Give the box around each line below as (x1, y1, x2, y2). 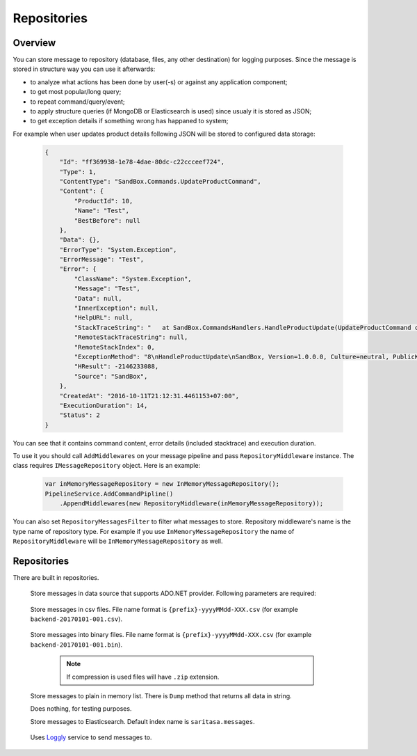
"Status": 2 (59, 411, 101, 419)
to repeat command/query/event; (30, 97, 125, 106)
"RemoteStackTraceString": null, (74, 333, 188, 341)
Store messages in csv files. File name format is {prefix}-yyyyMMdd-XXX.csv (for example (30, 605, 298, 613)
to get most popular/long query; (30, 88, 122, 96)
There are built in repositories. (13, 573, 99, 581)
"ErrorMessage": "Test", (59, 255, 145, 264)
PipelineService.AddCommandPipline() (44, 489, 174, 498)
